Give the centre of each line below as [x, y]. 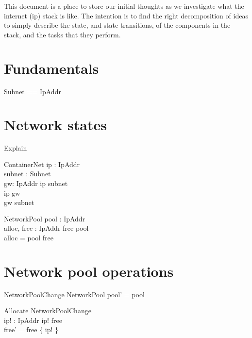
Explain [16, 148]
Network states [55, 125]
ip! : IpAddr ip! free [33, 320]
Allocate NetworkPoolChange [48, 311]
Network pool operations [89, 271]
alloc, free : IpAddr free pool [46, 228]
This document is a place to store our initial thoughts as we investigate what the [124, 6]
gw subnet [19, 202]
